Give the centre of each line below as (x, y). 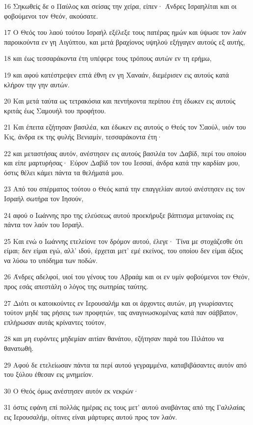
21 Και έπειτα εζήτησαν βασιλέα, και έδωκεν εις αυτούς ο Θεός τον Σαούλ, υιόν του (125, 127)
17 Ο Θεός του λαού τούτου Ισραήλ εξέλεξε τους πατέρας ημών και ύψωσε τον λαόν (125, 32)
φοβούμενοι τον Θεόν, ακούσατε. (51, 15)
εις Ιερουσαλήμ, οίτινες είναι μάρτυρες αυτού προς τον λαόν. (91, 417)
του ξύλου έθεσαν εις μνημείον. (49, 374)
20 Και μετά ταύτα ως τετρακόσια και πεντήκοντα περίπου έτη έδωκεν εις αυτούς (120, 101)
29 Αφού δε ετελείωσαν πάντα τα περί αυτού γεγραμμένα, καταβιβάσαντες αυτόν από (125, 364)
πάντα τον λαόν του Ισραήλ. (44, 225)
